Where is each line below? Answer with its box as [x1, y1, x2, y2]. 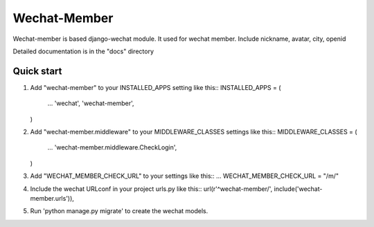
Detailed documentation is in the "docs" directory [12, 47, 154, 55]
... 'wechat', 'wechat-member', [47, 99, 134, 107]
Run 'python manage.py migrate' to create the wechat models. [30, 207, 208, 215]
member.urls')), [30, 194, 74, 202]
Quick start [12, 65, 62, 77]
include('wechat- [274, 184, 323, 193]
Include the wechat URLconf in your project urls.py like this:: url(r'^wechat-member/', [30, 184, 273, 193]
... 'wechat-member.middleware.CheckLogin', [47, 143, 177, 152]
